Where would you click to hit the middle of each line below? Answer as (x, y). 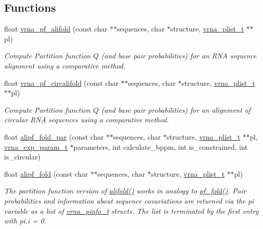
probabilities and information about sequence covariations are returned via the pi (129, 200)
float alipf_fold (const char (46, 173)
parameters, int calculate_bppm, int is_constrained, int (160, 146)
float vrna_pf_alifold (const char (56, 29)
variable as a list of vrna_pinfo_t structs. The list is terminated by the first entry (131, 210)
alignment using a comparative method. (65, 65)
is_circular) (22, 157)
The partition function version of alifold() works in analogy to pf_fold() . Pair (125, 191)
